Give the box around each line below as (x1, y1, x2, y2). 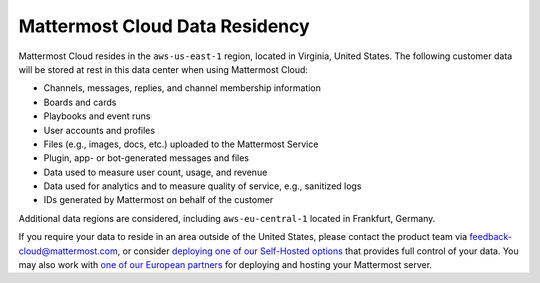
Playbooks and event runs (43, 110, 151, 122)
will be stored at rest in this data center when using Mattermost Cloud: (18, 63, 309, 75)
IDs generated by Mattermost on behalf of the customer (43, 194, 274, 206)
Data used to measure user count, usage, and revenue (43, 166, 268, 178)
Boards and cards (43, 96, 117, 108)
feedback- (469, 231, 513, 243)
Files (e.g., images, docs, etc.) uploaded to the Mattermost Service (43, 138, 319, 150)
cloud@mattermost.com (18, 245, 119, 257)
